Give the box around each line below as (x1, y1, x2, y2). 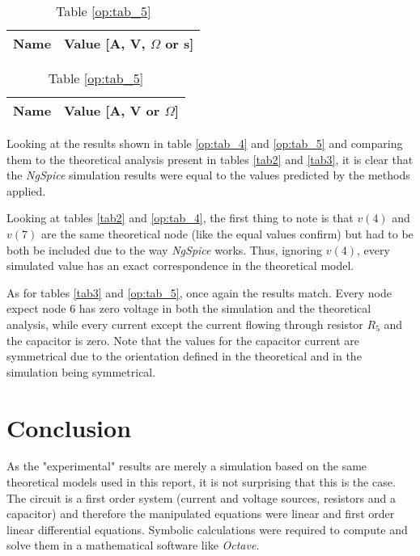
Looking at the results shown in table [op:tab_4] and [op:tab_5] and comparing (6, 135, 403, 151)
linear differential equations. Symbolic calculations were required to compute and (6, 520, 408, 537)
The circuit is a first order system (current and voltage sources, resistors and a (6, 489, 396, 506)
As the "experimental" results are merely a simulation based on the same (6, 457, 367, 474)
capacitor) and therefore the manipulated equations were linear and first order (6, 505, 395, 522)
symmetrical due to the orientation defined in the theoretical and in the (6, 347, 362, 364)
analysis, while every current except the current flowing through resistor (6, 315, 363, 332)
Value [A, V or (64, 101, 160, 120)
